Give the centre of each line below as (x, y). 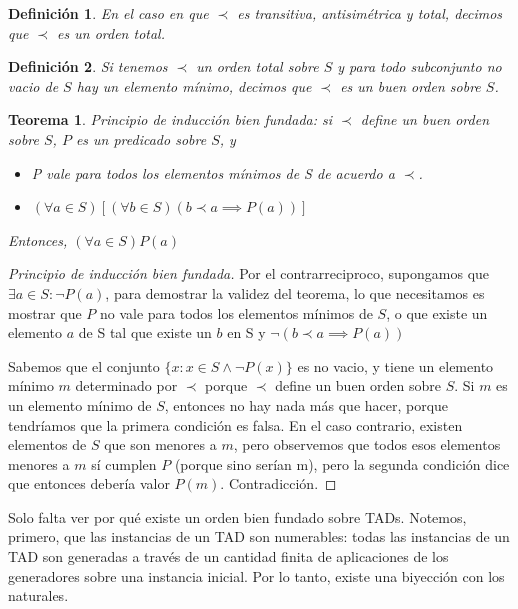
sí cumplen (124, 463)
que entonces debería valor (89, 483)
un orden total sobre (257, 66)
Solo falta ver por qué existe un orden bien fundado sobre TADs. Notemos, (237, 516)
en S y (246, 332)
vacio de (33, 85)
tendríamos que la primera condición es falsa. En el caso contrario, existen (235, 424)
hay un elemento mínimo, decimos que (194, 85)
